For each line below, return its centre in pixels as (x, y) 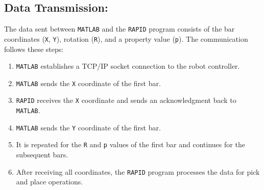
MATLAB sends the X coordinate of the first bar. (88, 83)
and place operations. (50, 182)
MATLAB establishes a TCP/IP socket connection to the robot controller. (128, 66)
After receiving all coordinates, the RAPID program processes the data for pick (138, 171)
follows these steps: (34, 49)
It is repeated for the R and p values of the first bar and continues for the (130, 144)
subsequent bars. (42, 155)
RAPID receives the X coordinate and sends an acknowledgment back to (126, 100)
